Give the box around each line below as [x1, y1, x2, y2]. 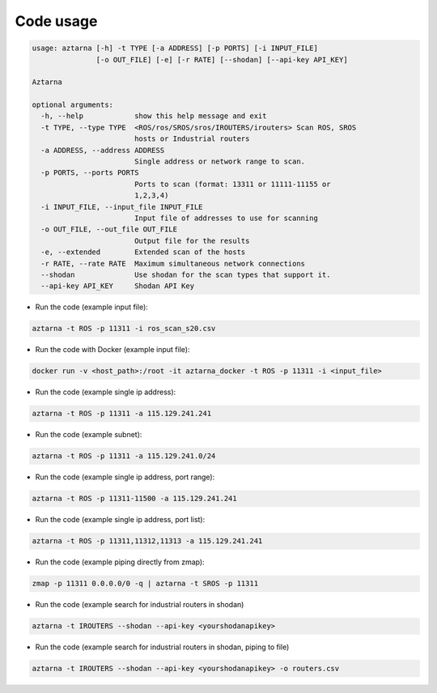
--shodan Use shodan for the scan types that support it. [40, 270, 331, 279]
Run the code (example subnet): [35, 430, 142, 440]
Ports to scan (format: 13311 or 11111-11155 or [134, 179, 331, 189]
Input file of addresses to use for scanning [134, 214, 319, 223]
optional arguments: [32, 100, 113, 109]
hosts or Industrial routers [134, 134, 250, 143]
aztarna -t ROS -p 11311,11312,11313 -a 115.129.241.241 [32, 537, 263, 546]
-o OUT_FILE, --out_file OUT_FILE [40, 225, 178, 234]
